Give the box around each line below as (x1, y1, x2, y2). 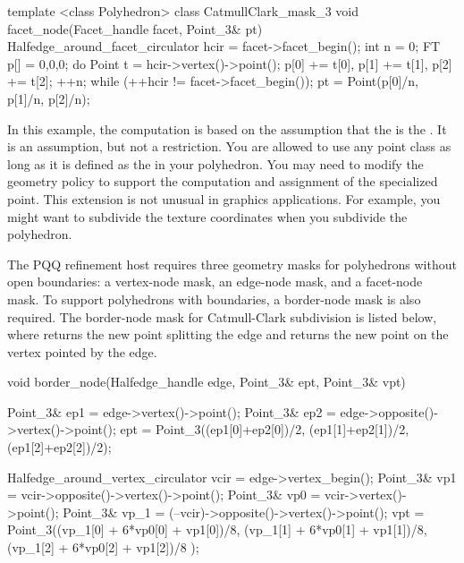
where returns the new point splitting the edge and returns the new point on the (7, 325, 449, 344)
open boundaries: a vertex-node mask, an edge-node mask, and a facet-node (7, 272, 423, 291)
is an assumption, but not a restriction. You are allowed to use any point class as (7, 137, 451, 156)
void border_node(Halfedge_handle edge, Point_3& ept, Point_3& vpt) (7, 372, 406, 391)
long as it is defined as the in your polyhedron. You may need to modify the (7, 154, 424, 173)
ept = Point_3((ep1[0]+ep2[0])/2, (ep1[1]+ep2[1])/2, (120, 420, 409, 439)
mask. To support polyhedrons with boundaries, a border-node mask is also (7, 289, 421, 308)
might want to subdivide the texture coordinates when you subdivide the (7, 207, 408, 226)
